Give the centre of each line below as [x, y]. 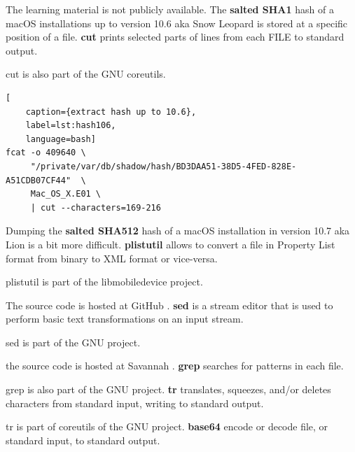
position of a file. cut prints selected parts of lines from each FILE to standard [175, 37]
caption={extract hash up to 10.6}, [111, 112]
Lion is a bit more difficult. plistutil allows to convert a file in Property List [170, 244]
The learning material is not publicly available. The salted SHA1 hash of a [170, 9]
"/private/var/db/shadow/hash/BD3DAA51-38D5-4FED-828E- [163, 166]
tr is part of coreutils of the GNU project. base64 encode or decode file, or [167, 426]
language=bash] [61, 139]
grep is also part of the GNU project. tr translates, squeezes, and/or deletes [168, 389]
